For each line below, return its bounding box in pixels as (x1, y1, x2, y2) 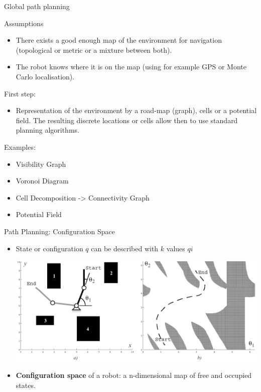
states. (16, 379, 36, 390)
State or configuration (16, 243, 83, 253)
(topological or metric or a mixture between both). (16, 44, 172, 55)
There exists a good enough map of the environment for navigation (16, 35, 222, 45)
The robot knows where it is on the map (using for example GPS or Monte (16, 61, 246, 72)
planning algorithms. (16, 125, 79, 135)
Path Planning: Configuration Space (4, 226, 115, 236)
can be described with (91, 243, 159, 253)
